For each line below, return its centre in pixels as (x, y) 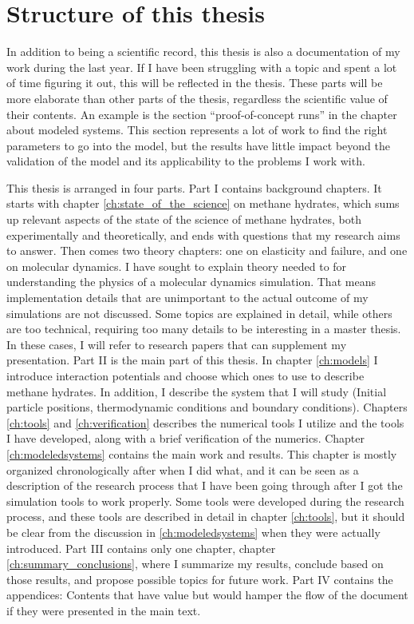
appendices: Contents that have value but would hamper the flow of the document (207, 595)
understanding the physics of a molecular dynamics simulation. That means (191, 282)
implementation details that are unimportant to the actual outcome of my (187, 298)
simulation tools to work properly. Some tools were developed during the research (205, 501)
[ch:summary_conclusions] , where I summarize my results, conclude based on (195, 564)
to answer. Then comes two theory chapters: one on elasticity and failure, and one (207, 250)
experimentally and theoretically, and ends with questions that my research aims (203, 234)
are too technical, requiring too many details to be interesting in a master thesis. (204, 329)
